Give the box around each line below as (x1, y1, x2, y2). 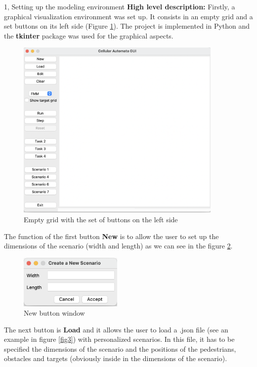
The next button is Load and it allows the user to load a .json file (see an (4, 324, 228, 334)
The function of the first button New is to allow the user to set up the (4, 231, 219, 241)
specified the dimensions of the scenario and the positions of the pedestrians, (4, 343, 236, 354)
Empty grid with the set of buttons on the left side (24, 214, 178, 224)
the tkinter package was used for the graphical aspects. (4, 30, 173, 41)
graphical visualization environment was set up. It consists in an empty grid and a (4, 11, 253, 21)
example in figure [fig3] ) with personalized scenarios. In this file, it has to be (4, 334, 235, 344)
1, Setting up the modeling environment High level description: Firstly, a (4, 1, 235, 11)
